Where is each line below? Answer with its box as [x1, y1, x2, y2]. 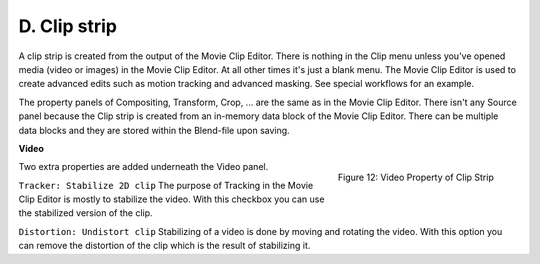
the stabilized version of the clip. [18, 207, 154, 219]
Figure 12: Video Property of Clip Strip [337, 171, 494, 184]
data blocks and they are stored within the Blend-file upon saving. [18, 124, 290, 136]
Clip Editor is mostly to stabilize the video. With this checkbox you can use [18, 193, 325, 205]
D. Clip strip [18, 15, 117, 37]
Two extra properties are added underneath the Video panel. [18, 161, 269, 173]
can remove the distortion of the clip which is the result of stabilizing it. [18, 240, 311, 252]
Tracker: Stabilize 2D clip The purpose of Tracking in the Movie [18, 179, 314, 191]
